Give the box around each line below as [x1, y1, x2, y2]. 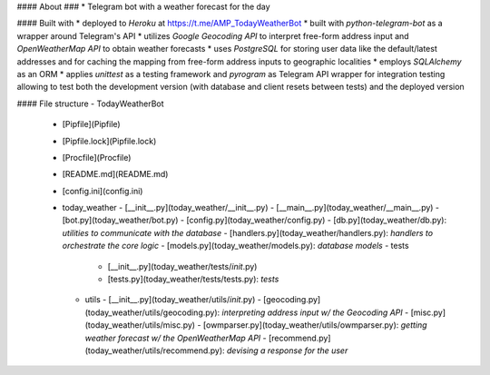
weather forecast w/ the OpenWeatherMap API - [84, 332, 267, 343]
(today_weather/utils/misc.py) [84, 320, 195, 331]
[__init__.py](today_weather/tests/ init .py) [107, 261, 258, 271]
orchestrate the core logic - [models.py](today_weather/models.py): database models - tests [62, 241, 409, 252]
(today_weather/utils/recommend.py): [84, 345, 226, 356]
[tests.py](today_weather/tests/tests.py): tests [107, 273, 279, 285]
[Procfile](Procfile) [62, 152, 132, 163]
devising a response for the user [227, 345, 348, 356]
